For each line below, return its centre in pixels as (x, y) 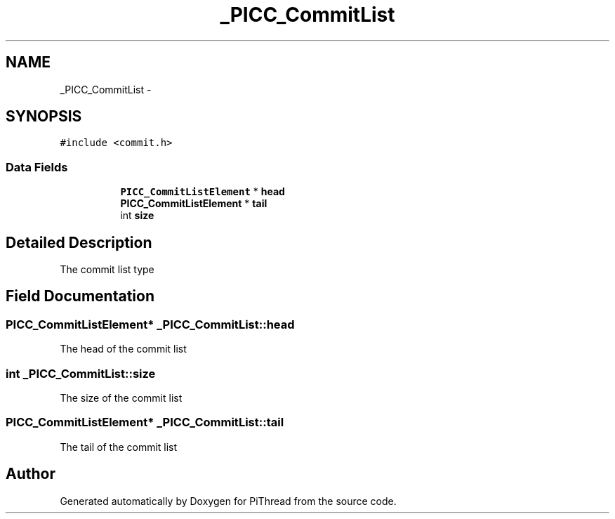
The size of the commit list (121, 398)
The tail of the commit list (119, 447)
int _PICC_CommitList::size (81, 373)
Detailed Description (79, 242)
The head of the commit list (123, 349)
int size (137, 216)
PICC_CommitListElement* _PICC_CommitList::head (150, 324)
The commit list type (107, 270)
